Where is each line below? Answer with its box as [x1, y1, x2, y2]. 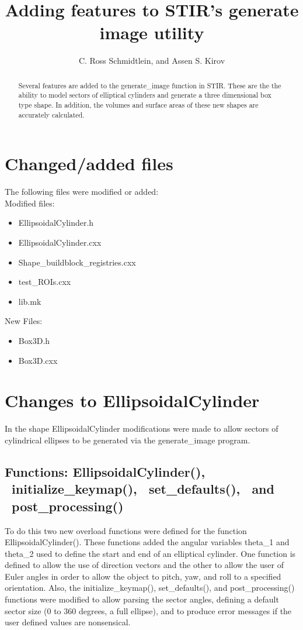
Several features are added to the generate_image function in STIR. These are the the [18, 80, 281, 90]
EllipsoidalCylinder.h [18, 216, 94, 229]
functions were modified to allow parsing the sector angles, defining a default [5, 593, 279, 605]
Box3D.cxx [18, 354, 58, 366]
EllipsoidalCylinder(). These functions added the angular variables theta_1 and [5, 536, 290, 548]
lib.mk [18, 295, 41, 307]
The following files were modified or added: [5, 185, 159, 198]
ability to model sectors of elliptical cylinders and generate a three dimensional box [18, 90, 271, 100]
